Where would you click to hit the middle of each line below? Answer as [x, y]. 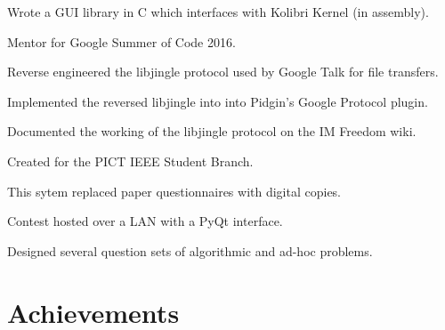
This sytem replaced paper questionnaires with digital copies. [174, 191]
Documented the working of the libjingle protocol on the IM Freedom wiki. [212, 131]
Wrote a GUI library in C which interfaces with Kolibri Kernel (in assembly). [218, 12]
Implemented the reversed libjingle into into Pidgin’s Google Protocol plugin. [218, 101]
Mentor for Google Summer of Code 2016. [121, 41]
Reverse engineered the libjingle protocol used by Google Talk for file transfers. [223, 72]
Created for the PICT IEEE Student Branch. [130, 161]
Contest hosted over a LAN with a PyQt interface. [145, 221]
